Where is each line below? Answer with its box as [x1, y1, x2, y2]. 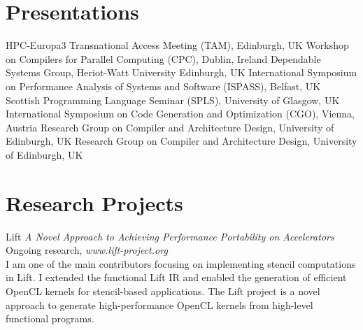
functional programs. [6, 311, 94, 326]
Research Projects [6, 188, 183, 217]
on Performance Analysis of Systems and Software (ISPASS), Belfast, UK [6, 78, 321, 93]
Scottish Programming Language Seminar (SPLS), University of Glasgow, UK [6, 92, 340, 107]
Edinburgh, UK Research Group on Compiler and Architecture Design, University [6, 134, 357, 148]
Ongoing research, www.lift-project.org [6, 243, 168, 257]
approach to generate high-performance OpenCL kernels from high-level [6, 297, 313, 312]
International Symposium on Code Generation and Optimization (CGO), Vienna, [6, 106, 355, 121]
